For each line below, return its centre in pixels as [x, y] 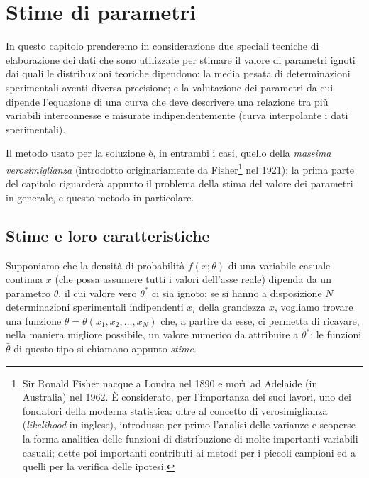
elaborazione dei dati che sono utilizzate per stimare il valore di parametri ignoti [181, 59]
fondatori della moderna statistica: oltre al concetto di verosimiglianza [175, 410]
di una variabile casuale [279, 265]
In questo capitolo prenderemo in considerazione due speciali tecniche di [163, 46]
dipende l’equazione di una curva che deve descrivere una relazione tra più [167, 101]
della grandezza [232, 307]
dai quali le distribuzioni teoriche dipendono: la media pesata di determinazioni [178, 73]
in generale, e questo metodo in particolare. [100, 197]
